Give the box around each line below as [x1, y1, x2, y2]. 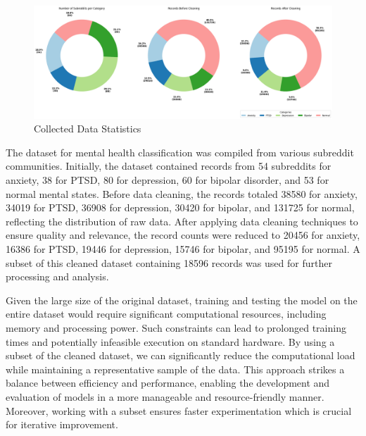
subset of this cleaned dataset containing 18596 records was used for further [6, 255, 332, 270]
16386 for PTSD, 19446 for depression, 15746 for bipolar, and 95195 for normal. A [6, 242, 360, 256]
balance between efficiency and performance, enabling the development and [6, 375, 330, 390]
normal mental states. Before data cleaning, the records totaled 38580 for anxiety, [6, 186, 358, 201]
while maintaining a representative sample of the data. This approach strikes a [6, 361, 345, 376]
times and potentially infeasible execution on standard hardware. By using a [6, 334, 335, 349]
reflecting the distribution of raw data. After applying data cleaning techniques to [6, 213, 358, 228]
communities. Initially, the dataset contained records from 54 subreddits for [6, 158, 332, 173]
